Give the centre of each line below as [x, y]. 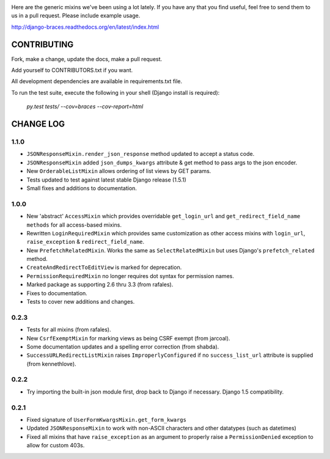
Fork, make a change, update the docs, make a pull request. [87, 59]
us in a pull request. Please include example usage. [76, 16]
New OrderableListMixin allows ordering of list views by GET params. [119, 171]
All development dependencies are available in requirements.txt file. [97, 81]
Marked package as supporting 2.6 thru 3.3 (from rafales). [100, 285]
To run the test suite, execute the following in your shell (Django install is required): [116, 92]
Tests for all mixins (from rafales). [69, 329]
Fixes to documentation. [57, 293]
